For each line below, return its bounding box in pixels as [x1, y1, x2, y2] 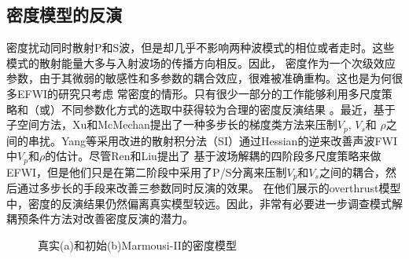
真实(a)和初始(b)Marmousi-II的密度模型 [38, 236, 237, 253]
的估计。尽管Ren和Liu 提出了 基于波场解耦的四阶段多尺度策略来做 [45, 148, 381, 164]
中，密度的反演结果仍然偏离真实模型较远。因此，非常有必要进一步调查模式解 [6, 195, 403, 211]
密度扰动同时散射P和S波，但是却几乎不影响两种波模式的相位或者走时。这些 [6, 39, 395, 56]
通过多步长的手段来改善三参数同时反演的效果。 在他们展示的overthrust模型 [17, 180, 401, 196]
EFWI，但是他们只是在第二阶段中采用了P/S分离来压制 [6, 163, 287, 180]
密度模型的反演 [6, 2, 122, 27]
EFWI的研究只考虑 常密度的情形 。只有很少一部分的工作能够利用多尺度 [17, 85, 381, 101]
